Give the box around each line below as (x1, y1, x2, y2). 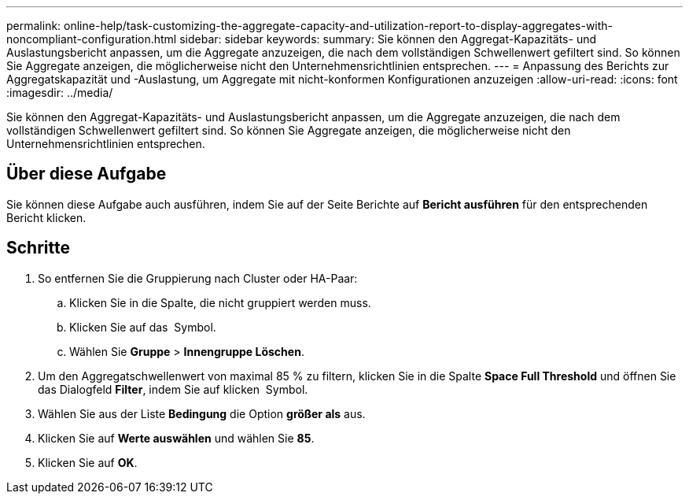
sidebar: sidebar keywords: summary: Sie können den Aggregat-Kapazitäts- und (179, 32, 596, 46)
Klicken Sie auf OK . (38, 455, 138, 469)
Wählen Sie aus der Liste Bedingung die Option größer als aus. (38, 406, 366, 420)
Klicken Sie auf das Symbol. (69, 320, 216, 334)
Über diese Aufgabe (6, 164, 167, 184)
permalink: (6, 19, 61, 32)
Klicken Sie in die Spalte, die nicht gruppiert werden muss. (69, 295, 371, 309)
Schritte (6, 238, 70, 258)
